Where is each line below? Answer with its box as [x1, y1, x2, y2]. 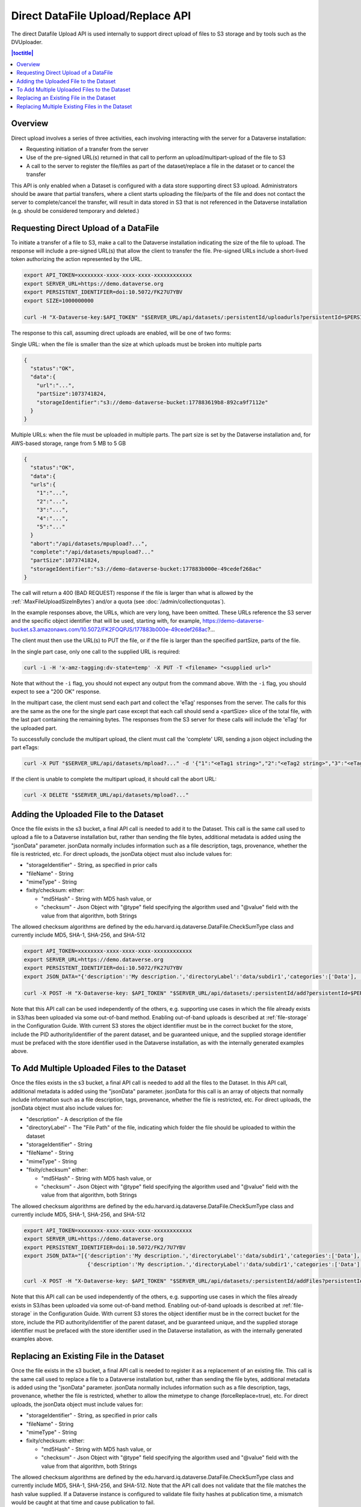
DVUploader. [11, 38, 43, 45]
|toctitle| [11, 49, 34, 57]
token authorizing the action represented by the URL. [11, 256, 143, 263]
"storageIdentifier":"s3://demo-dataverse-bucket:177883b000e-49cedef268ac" [30, 565, 262, 572]
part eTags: [11, 744, 39, 751]
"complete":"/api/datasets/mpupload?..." [30, 549, 155, 556]
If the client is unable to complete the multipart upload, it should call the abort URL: [11, 775, 217, 783]
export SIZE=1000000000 [23, 297, 94, 304]
